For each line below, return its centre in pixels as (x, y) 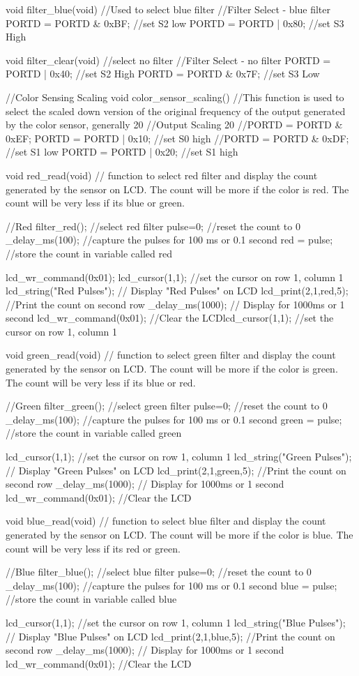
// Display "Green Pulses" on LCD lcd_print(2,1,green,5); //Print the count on (176, 470)
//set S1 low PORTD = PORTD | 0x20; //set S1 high (122, 152)
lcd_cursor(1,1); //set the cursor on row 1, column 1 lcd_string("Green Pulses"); (179, 457)
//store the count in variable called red (89, 253)
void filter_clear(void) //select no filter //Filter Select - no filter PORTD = (168, 60)
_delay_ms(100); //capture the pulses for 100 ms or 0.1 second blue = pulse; (171, 585)
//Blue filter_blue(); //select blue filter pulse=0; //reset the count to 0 (159, 572)
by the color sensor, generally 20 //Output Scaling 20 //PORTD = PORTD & (174, 125)
